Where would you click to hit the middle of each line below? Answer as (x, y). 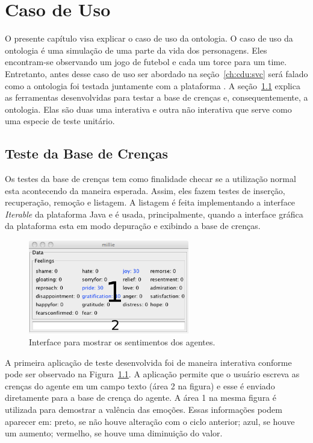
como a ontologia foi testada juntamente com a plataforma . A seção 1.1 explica (153, 85)
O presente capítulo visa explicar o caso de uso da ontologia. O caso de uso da (149, 38)
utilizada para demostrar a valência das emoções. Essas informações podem (144, 410)
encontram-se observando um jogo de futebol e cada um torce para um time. (146, 62)
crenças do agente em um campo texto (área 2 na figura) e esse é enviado (140, 385)
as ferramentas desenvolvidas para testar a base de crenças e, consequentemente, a (156, 97)
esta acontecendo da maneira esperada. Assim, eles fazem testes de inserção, (145, 190)
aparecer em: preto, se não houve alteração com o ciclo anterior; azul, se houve (150, 421)
